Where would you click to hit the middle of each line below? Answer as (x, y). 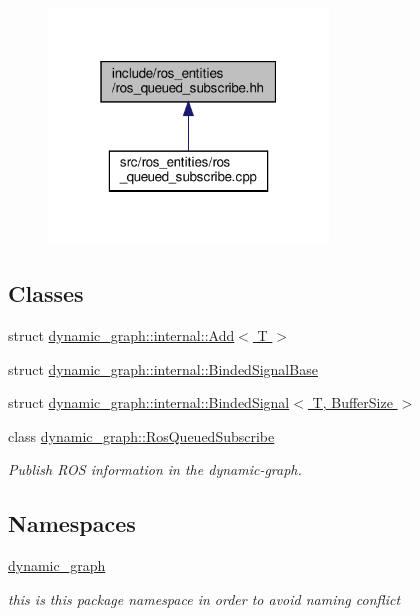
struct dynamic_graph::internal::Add (121, 335)
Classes (46, 293)
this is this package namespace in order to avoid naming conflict (204, 598)
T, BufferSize (352, 402)
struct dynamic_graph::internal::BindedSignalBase (163, 368)
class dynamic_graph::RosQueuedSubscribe (141, 435)
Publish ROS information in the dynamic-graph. (155, 469)
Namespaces (72, 523)
